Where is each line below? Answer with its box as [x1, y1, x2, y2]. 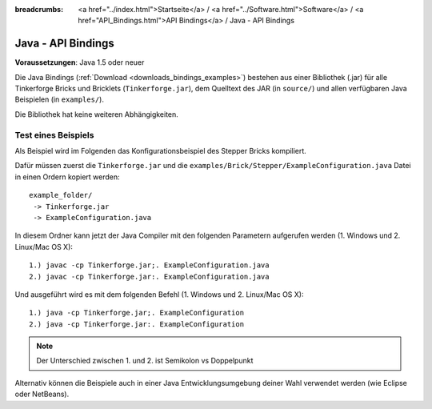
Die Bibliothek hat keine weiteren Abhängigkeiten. [14, 109, 179, 119]
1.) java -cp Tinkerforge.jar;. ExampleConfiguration [29, 308, 244, 318]
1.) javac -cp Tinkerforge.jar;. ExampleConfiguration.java [29, 261, 270, 270]
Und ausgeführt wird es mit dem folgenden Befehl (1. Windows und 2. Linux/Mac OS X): [14, 289, 304, 299]
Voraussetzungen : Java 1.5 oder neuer [14, 58, 145, 67]
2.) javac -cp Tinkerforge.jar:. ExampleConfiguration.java [29, 272, 270, 281]
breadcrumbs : [14, 5, 64, 14]
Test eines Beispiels [14, 129, 94, 140]
